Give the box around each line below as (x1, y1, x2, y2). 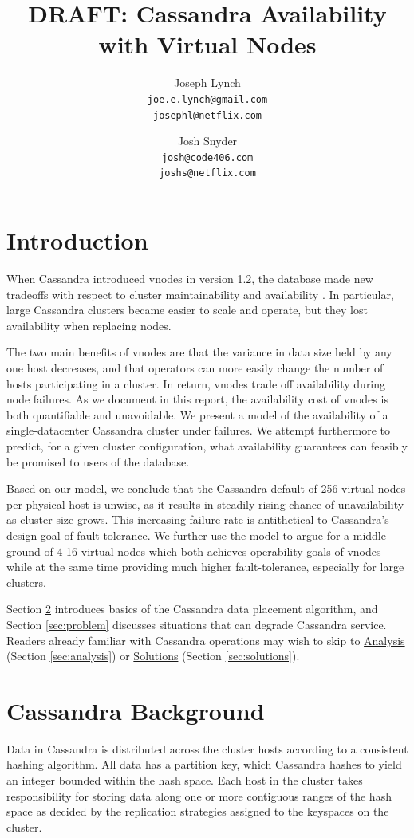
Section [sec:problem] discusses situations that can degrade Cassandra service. (6, 616, 387, 632)
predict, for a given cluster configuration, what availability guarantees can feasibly (6, 438, 408, 454)
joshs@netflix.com (159, 167, 256, 179)
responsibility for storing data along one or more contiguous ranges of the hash (6, 787, 392, 804)
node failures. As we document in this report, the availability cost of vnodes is (6, 391, 388, 407)
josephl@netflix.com (152, 109, 262, 121)
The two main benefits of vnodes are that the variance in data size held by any (6, 344, 392, 360)
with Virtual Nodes (98, 28, 317, 61)
